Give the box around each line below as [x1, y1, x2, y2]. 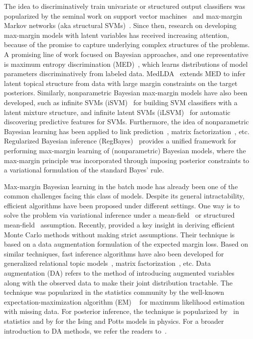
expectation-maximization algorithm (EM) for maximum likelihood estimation [4, 296, 245, 307]
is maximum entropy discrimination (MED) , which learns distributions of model [4, 58, 248, 69]
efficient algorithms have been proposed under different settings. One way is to [4, 200, 240, 210]
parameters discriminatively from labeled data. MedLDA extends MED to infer [4, 68, 246, 79]
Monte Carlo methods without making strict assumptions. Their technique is [4, 229, 235, 239]
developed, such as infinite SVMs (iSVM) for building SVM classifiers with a [4, 97, 238, 107]
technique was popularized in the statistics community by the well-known [4, 287, 225, 297]
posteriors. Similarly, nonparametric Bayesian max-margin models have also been [4, 87, 248, 98]
